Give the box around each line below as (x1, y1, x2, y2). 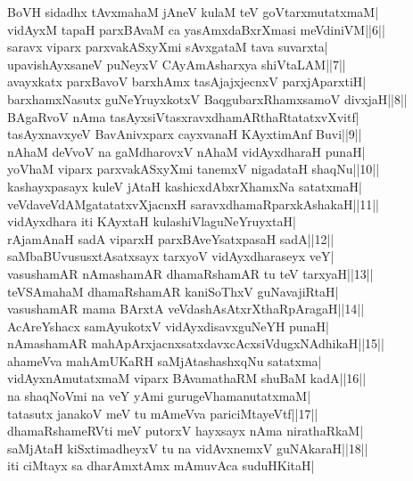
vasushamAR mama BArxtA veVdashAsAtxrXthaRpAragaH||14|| (7, 299, 365, 318)
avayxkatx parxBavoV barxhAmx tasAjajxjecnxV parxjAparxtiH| (7, 72, 367, 91)
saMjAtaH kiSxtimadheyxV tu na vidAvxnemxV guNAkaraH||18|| (7, 438, 368, 457)
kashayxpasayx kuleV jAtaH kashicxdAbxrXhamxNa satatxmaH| (7, 176, 362, 195)
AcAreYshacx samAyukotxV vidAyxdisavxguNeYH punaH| (7, 316, 329, 335)
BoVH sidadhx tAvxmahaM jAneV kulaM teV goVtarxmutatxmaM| (7, 3, 379, 20)
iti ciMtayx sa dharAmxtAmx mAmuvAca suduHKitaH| (7, 456, 315, 475)
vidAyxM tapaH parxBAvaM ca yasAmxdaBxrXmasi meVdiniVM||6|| (7, 20, 385, 38)
